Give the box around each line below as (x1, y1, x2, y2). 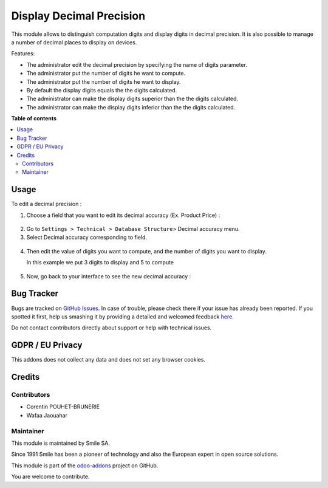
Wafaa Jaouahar (26, 411, 68, 419)
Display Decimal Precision (11, 9, 146, 22)
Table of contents (11, 115, 57, 122)
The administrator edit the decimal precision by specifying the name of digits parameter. (26, 61, 247, 68)
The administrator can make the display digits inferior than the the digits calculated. (26, 103, 236, 111)
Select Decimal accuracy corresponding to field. (26, 234, 148, 241)
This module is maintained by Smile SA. (11, 439, 111, 447)
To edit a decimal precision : (11, 201, 82, 208)
